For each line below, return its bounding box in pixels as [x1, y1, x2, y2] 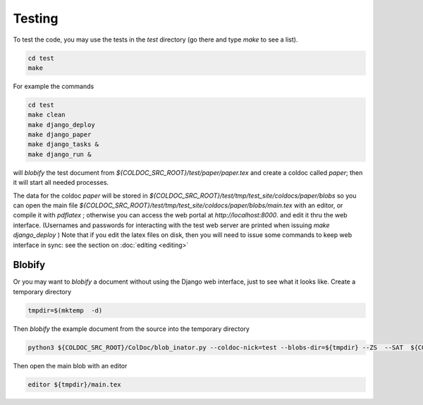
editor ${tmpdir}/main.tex [27, 380, 121, 388]
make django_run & [27, 150, 92, 158]
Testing [13, 11, 59, 26]
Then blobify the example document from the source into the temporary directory [13, 325, 250, 333]
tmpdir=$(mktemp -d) [27, 306, 103, 314]
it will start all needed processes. [13, 179, 109, 187]
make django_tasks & [27, 140, 99, 148]
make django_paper [27, 131, 92, 139]
